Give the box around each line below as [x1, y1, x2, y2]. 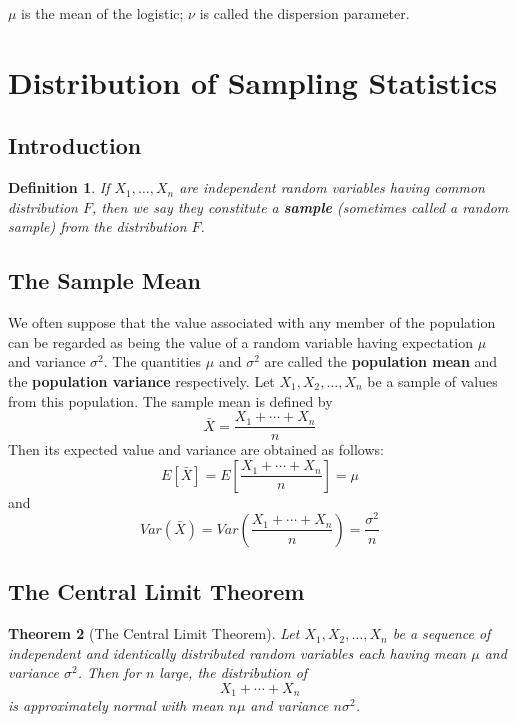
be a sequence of [392, 623, 491, 644]
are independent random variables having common [179, 177, 485, 198]
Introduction [8, 130, 142, 161]
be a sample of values [367, 370, 498, 391]
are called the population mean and [264, 351, 498, 372]
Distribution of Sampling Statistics [8, 61, 498, 102]
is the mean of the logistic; [21, 3, 184, 23]
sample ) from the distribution [8, 216, 187, 237]
